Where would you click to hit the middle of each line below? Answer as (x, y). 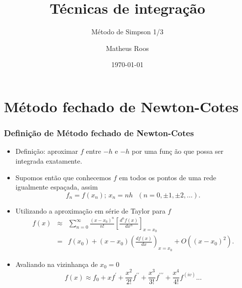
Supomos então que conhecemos (63, 177)
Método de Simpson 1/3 (127, 32)
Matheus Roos (127, 48)
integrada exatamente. (49, 160)
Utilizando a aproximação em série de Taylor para (90, 210)
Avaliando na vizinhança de (57, 264)
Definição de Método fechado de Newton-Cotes (99, 133)
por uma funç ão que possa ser (178, 151)
